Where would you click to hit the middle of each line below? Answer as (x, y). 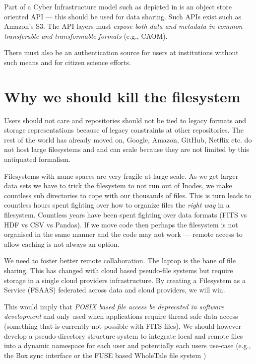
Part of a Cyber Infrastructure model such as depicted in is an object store (118, 6)
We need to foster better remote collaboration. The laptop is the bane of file (120, 260)
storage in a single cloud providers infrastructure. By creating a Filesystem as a (125, 280)
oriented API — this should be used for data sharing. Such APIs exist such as (123, 16)
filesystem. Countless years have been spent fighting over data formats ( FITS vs (126, 215)
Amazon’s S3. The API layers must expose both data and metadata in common (123, 26)
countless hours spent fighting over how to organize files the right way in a (117, 205)
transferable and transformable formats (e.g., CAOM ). (86, 36)
